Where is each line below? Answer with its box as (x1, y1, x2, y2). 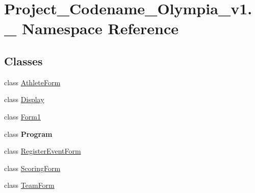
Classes (4, 53, 43, 68)
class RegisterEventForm (4, 146, 81, 156)
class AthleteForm (4, 77, 61, 87)
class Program (4, 128, 53, 139)
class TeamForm (4, 180, 55, 190)
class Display (4, 94, 44, 105)
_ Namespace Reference (4, 18, 179, 39)
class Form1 (4, 111, 41, 122)
